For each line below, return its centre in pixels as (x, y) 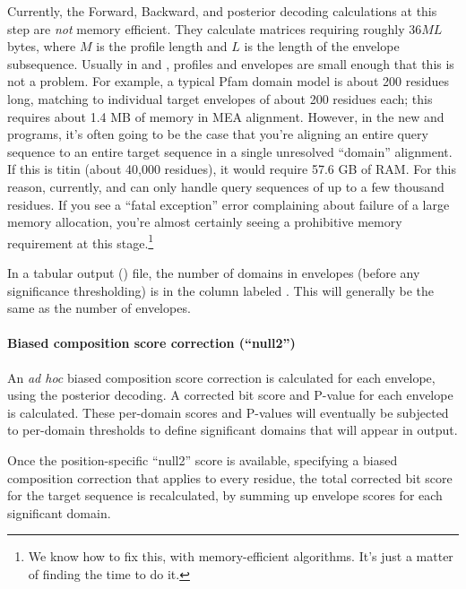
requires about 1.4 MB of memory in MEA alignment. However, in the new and (226, 116)
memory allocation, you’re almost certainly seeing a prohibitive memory (205, 222)
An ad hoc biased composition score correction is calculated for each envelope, (221, 377)
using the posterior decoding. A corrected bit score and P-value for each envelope (230, 395)
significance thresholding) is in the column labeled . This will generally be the (221, 290)
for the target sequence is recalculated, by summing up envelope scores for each (225, 495)
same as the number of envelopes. (99, 308)
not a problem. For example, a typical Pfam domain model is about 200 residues (229, 81)
